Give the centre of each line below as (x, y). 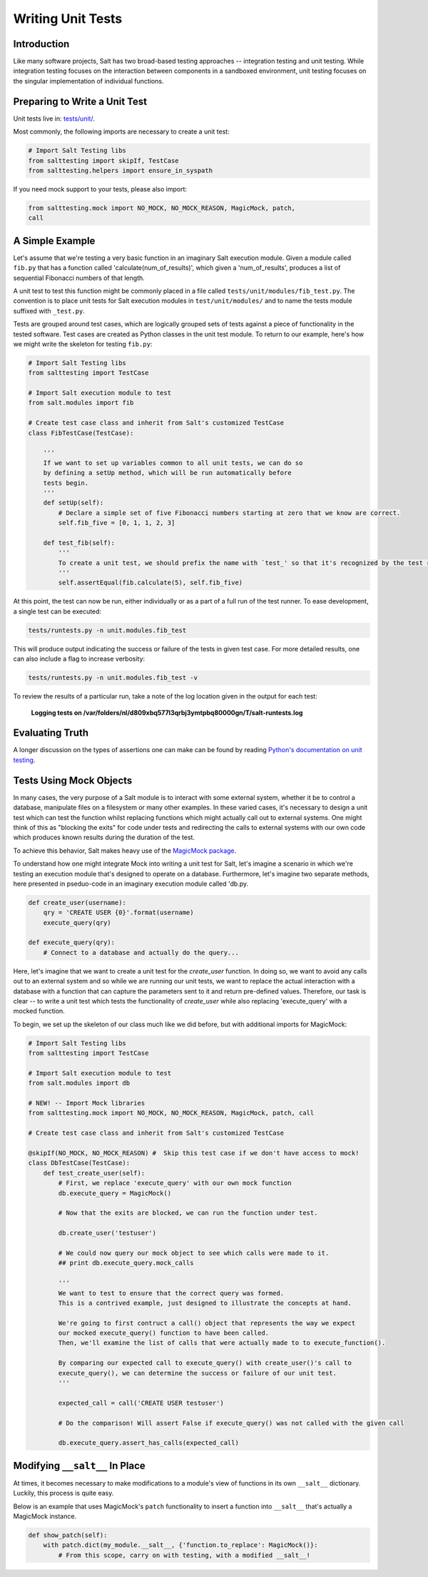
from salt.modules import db (79, 1083)
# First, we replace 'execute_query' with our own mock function (175, 1183)
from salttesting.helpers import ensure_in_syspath (121, 170)
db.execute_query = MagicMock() (114, 1193)
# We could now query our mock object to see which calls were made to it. (194, 1253)
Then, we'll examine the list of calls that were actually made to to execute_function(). (222, 1343)
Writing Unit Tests (68, 19)
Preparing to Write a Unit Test (80, 101)
